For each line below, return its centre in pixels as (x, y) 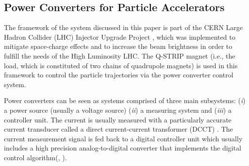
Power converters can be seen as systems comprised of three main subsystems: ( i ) (125, 100)
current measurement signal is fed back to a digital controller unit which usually (123, 138)
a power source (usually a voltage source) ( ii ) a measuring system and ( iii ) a (118, 110)
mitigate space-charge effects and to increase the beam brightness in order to (118, 46)
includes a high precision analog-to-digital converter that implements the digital (123, 148)
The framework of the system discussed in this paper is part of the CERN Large (124, 27)
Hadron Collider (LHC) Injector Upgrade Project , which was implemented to (120, 37)
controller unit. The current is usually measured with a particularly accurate (118, 119)
